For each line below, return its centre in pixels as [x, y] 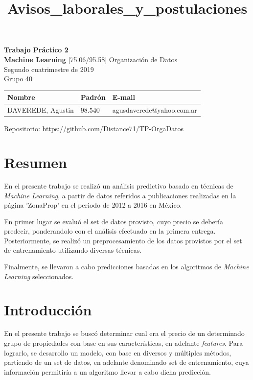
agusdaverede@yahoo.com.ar [155, 110]
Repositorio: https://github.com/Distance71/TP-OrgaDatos [94, 129]
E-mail [124, 97]
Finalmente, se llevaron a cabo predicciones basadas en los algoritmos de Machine [126, 267]
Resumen [35, 162]
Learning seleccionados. [39, 276]
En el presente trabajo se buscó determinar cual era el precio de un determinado [124, 333]
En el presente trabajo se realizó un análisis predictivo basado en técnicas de [119, 185]
